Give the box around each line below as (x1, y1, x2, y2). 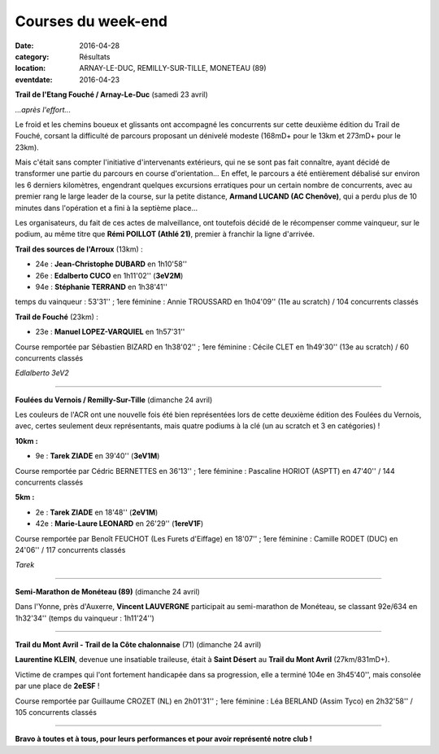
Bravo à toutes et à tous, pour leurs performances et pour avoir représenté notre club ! (15, 734, 313, 744)
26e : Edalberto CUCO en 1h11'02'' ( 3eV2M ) (35, 270, 184, 280)
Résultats (79, 51, 111, 61)
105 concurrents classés (15, 707, 98, 717)
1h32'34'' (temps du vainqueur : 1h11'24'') (15, 613, 154, 623)
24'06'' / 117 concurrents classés (15, 546, 126, 555)
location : (15, 64, 46, 73)
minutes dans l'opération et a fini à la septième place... (15, 203, 198, 213)
